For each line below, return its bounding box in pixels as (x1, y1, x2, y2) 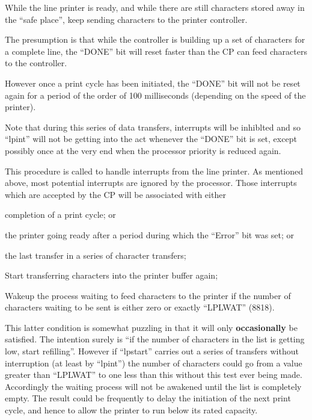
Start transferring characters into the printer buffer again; (5, 269, 218, 282)
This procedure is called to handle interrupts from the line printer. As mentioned (5, 164, 304, 177)
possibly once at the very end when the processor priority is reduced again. (5, 144, 281, 156)
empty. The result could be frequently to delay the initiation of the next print (5, 392, 291, 404)
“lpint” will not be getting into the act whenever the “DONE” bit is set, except (5, 132, 297, 145)
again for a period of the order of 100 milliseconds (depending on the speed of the (5, 88, 306, 101)
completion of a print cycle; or (5, 208, 116, 221)
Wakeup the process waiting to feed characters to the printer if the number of (5, 289, 291, 301)
